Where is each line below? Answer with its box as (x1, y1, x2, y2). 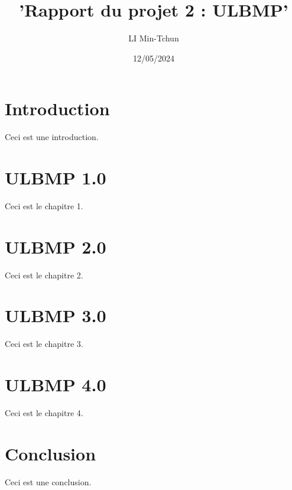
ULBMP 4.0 (5, 372, 106, 397)
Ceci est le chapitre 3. (5, 338, 83, 350)
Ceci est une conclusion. (5, 475, 92, 488)
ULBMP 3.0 (5, 303, 106, 327)
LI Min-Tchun (128, 32, 179, 44)
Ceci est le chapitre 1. (5, 199, 83, 212)
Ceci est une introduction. (5, 131, 99, 143)
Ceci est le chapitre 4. (5, 407, 83, 419)
